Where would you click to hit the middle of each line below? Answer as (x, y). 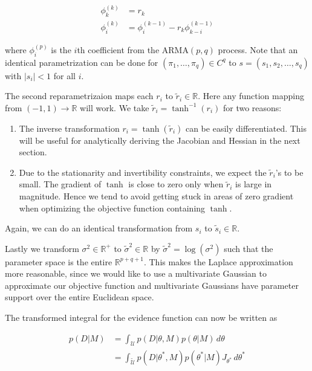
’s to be (289, 172)
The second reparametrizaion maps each (79, 96)
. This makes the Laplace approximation (218, 261)
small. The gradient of (60, 184)
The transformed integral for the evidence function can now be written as (141, 318)
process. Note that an (258, 49)
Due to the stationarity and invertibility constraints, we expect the (143, 172)
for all (64, 75)
